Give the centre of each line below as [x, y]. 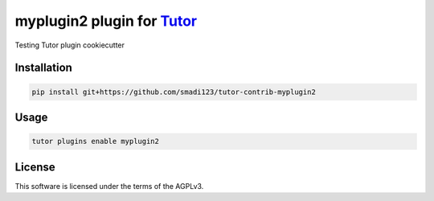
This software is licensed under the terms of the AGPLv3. [109, 186]
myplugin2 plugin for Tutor [106, 21]
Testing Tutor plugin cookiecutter [70, 45]
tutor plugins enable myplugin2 [96, 142]
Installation [43, 68]
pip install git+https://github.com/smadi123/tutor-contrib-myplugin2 [174, 92]
